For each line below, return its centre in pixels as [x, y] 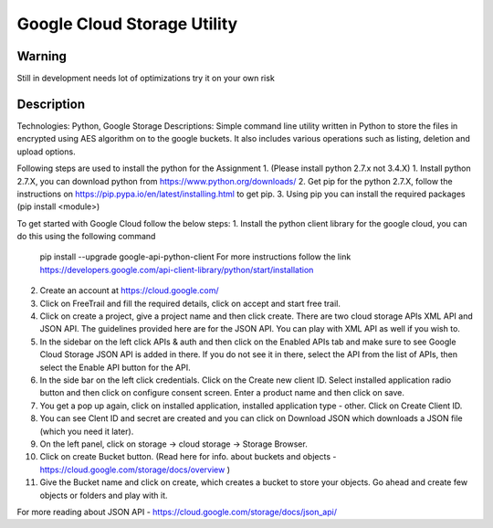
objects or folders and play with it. [104, 495]
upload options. [47, 152]
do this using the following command [86, 237]
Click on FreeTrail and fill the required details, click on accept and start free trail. [190, 303]
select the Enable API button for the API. [115, 367]
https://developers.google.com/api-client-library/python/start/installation [177, 269]
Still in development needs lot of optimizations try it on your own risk [146, 79]
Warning [42, 56]
